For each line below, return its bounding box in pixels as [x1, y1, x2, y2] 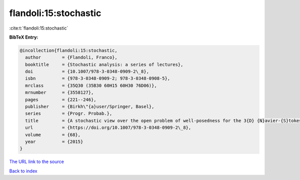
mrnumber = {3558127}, [25, 90, 94, 95]
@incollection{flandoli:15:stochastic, [19, 48, 117, 53]
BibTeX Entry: [9, 34, 38, 40]
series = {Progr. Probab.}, [25, 111, 112, 116]
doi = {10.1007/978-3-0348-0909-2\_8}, [25, 69, 149, 75]
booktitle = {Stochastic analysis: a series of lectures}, [25, 62, 183, 67]
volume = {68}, [25, 132, 81, 137]
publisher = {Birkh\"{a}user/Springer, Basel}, [25, 104, 154, 110]
